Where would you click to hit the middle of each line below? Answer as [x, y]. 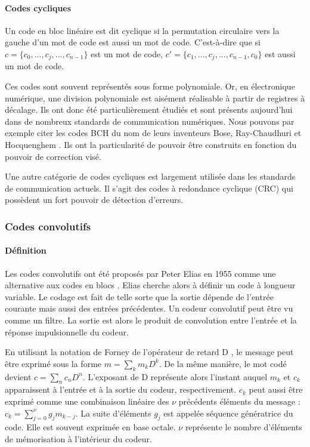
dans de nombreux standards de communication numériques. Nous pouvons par [150, 121]
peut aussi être [276, 389]
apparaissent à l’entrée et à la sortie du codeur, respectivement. [121, 389]
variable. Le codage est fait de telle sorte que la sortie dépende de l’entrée [139, 296]
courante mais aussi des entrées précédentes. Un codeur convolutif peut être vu [149, 308]
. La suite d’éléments [113, 413]
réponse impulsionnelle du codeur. [67, 332]
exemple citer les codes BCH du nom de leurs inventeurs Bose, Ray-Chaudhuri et [153, 133]
